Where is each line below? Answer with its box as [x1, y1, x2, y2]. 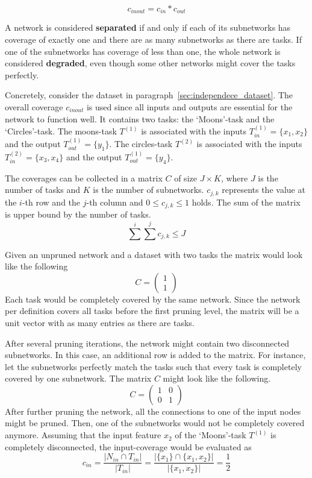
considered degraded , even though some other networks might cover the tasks [5, 57, 296, 69]
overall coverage [5, 101, 63, 113]
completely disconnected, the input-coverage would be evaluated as [5, 440, 252, 453]
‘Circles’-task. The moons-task [5, 125, 117, 137]
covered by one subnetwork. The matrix [5, 372, 152, 385]
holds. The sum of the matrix [192, 195, 301, 208]
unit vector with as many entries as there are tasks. [5, 316, 195, 329]
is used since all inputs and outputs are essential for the [86, 101, 293, 113]
